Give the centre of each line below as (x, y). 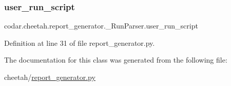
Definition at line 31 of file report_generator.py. (80, 42)
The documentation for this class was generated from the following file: (116, 60)
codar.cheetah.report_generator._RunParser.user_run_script (101, 26)
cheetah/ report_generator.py (50, 77)
